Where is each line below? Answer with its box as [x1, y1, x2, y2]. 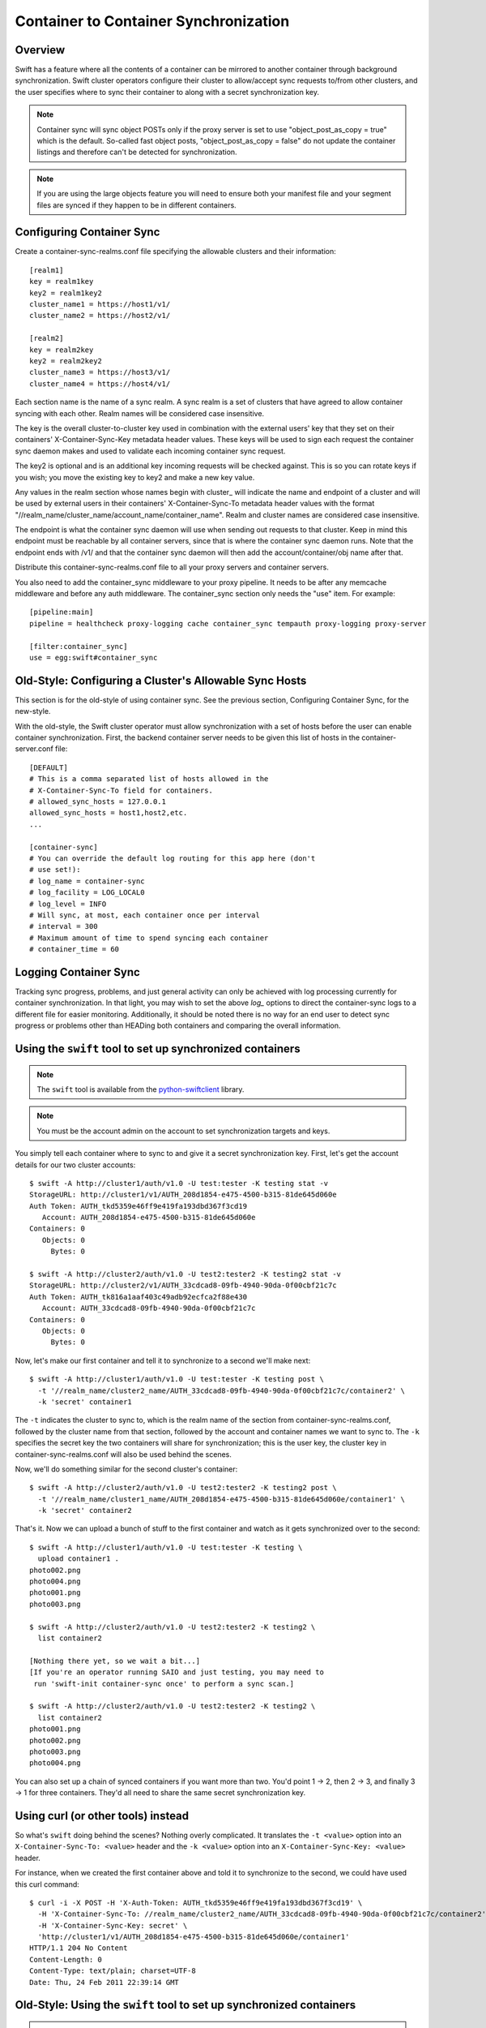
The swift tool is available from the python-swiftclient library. [36, 1084, 245, 1094]
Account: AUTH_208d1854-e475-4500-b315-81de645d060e [41, 1213, 256, 1222]
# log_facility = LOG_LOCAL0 [29, 888, 145, 897]
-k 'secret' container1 [37, 1397, 133, 1407]
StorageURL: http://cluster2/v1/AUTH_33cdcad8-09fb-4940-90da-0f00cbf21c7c [29, 1281, 337, 1290]
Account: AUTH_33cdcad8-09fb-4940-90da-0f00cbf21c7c [41, 1304, 256, 1313]
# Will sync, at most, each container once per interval [29, 910, 261, 920]
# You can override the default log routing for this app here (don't [29, 853, 316, 863]
